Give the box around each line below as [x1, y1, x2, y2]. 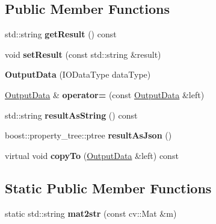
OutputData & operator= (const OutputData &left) [5, 88, 205, 101]
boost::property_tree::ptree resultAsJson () [5, 129, 172, 142]
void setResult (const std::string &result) [5, 48, 161, 60]
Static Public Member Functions [5, 178, 212, 197]
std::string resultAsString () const [5, 108, 138, 121]
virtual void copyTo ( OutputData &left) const [5, 149, 179, 161]
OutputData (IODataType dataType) [5, 68, 151, 81]
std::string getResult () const [5, 28, 117, 40]
